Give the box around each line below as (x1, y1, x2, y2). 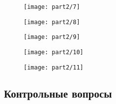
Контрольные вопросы (4, 85, 112, 101)
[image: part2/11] (24, 64, 84, 71)
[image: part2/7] (24, 3, 80, 10)
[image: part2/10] (24, 48, 84, 56)
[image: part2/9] (24, 34, 80, 41)
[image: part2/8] (24, 18, 80, 26)
